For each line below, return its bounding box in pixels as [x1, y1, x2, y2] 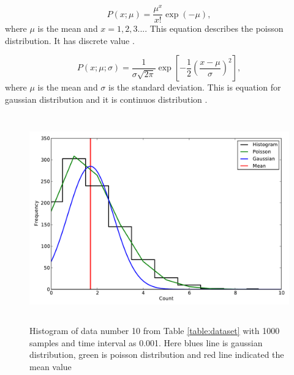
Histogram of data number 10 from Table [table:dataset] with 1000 [29, 324, 280, 337]
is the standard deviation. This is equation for [108, 81, 281, 94]
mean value [29, 360, 72, 373]
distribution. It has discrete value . [5, 34, 135, 46]
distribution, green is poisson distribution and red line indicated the [29, 348, 284, 361]
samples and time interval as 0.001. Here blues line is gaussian [29, 336, 263, 349]
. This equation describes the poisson [145, 22, 284, 35]
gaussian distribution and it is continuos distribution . [5, 92, 208, 105]
